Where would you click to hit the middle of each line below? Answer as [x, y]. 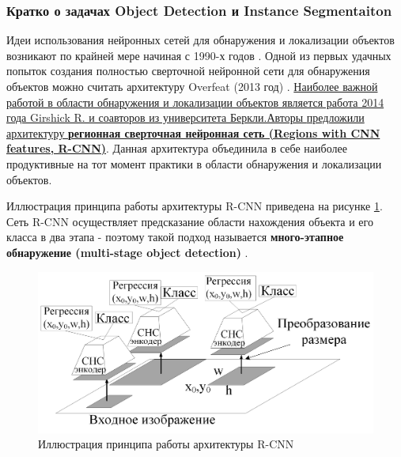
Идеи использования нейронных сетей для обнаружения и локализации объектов [200, 40]
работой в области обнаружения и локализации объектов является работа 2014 [195, 102]
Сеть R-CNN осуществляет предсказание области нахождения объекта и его [190, 221]
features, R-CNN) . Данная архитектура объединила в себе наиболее [177, 148]
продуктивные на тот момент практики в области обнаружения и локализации [194, 163]
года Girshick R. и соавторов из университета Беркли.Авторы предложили [185, 117]
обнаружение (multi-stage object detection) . [127, 252]
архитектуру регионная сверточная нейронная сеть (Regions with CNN [193, 132]
